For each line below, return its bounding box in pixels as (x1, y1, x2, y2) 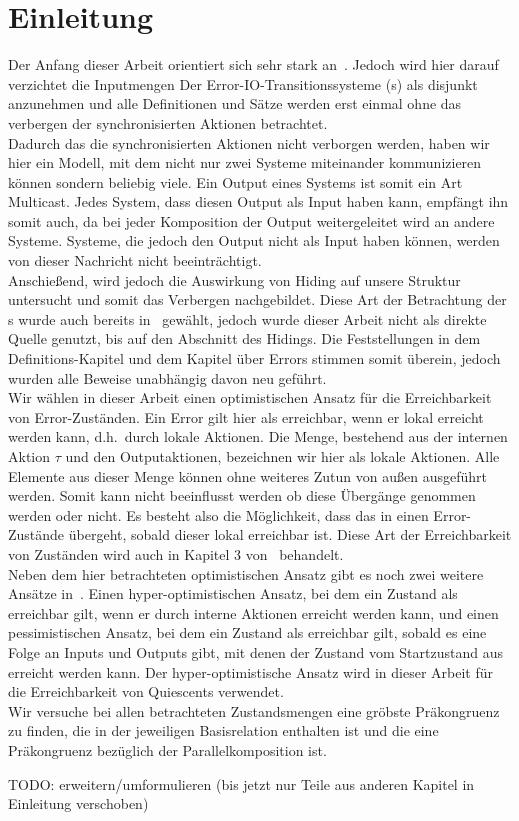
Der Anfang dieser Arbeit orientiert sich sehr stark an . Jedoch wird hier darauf (8, 54, 499, 75)
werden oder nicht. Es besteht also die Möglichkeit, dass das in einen (8, 504, 429, 525)
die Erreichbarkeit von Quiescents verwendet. (8, 681, 284, 702)
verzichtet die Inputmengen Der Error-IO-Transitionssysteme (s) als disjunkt (8, 73, 478, 94)
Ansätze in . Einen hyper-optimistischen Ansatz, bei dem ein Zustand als (8, 583, 458, 604)
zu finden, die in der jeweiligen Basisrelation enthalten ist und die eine (8, 720, 439, 741)
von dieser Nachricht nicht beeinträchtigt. (8, 250, 262, 271)
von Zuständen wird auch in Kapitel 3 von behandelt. (8, 543, 344, 564)
